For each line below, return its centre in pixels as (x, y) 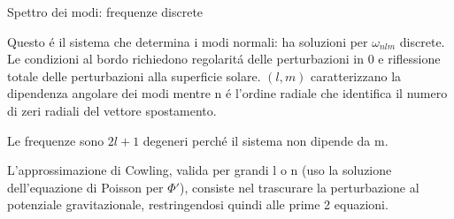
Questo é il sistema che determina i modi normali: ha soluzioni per (188, 41)
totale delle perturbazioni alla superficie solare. (134, 76)
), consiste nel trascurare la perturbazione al (299, 187)
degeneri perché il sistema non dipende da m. (265, 140)
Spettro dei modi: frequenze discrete (105, 11)
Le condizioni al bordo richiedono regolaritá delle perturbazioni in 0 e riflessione (224, 59)
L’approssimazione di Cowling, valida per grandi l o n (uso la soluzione (200, 170)
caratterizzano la (356, 76)
